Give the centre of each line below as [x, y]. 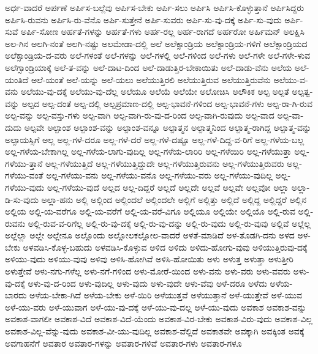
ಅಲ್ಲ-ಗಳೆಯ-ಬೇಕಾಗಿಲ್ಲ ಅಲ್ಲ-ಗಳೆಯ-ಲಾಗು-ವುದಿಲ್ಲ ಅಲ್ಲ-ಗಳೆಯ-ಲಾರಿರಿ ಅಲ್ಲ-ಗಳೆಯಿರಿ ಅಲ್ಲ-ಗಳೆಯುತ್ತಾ [148, 151]
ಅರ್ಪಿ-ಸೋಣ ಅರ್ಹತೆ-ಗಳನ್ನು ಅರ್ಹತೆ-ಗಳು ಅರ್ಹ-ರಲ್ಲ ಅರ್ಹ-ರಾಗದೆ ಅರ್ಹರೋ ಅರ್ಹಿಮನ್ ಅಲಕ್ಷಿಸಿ [163, 31]
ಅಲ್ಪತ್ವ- [302, 91]
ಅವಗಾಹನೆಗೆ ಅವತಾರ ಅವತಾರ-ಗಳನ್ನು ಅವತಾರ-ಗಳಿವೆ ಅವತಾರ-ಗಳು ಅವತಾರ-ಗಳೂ [123, 343]
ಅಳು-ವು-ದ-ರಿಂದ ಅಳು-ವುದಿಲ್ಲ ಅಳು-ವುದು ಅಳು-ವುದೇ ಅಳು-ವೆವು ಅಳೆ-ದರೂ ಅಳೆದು [147, 283]
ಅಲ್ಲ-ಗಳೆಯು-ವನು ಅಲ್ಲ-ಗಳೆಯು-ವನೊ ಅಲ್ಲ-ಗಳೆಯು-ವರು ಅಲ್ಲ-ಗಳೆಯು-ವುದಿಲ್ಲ [159, 175]
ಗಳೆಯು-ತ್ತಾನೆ [24, 163]
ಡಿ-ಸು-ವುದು [22, 199]
